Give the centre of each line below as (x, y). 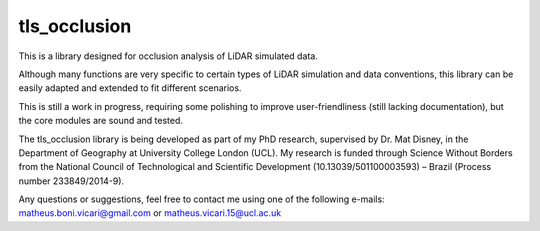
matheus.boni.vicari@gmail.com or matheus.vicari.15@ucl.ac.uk (150, 213)
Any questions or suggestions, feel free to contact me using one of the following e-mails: (201, 199)
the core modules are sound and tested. (101, 121)
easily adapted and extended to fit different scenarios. (130, 88)
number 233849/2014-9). (71, 181)
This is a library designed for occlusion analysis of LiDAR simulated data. (168, 56)
